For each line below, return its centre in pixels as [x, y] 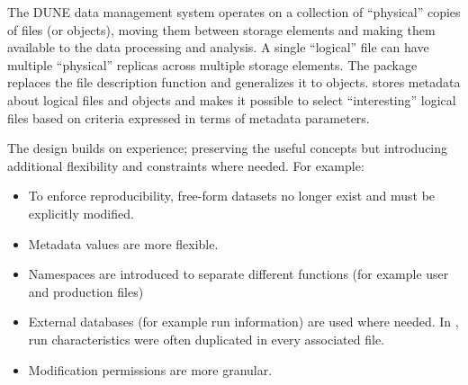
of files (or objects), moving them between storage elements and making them [221, 29]
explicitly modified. [81, 213]
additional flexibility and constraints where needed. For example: [186, 165]
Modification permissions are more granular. [150, 369]
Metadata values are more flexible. [123, 243]
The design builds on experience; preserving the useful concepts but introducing [228, 148]
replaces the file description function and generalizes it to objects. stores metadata [234, 82]
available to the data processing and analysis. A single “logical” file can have [218, 47]
